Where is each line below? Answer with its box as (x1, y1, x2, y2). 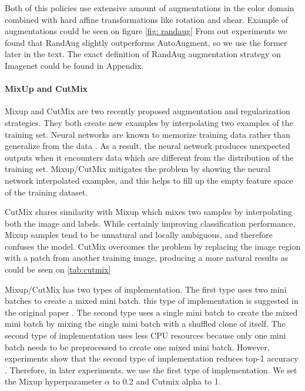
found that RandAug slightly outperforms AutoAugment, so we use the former (5, 36, 287, 48)
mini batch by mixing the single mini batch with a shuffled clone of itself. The (5, 317, 286, 330)
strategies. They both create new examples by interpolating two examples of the (5, 116, 293, 128)
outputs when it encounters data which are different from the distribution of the (5, 151, 294, 163)
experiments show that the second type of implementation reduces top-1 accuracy (5, 352, 299, 365)
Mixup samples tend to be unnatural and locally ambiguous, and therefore (5, 228, 273, 241)
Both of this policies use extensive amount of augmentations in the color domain (5, 2, 294, 14)
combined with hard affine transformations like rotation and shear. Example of (5, 13, 289, 25)
